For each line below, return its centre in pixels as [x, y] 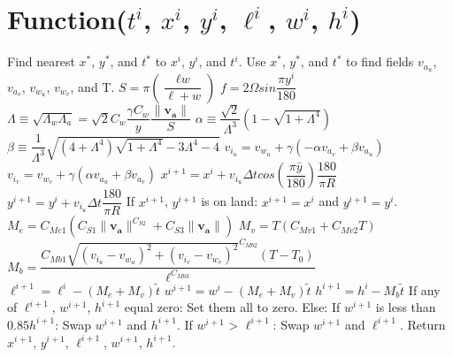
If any [424, 289]
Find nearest [41, 61]
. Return [422, 324]
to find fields [380, 61]
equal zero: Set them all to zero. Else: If [232, 307]
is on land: [230, 201]
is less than [406, 307]
